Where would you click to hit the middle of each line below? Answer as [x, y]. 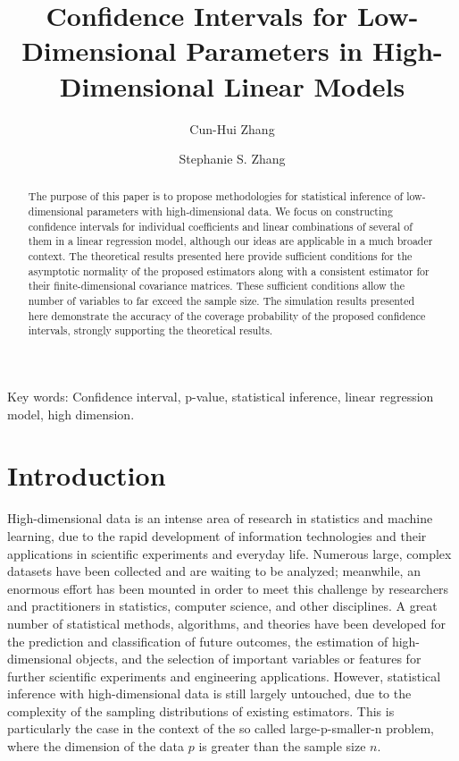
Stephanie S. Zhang [232, 159]
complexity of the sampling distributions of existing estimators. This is [201, 710]
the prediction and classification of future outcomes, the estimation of [198, 641]
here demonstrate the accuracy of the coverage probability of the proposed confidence [227, 315]
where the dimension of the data [96, 746]
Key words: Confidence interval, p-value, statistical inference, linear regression [221, 397]
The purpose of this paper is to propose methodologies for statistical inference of [216, 196]
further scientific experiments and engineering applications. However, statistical [224, 676]
